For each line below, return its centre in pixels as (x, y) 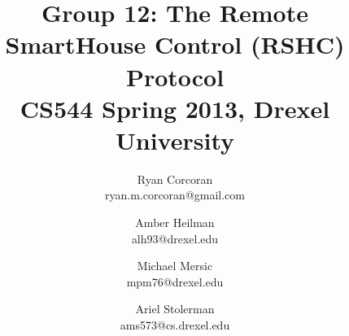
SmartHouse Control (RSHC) (175, 44)
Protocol (175, 76)
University (175, 140)
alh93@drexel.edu (175, 238)
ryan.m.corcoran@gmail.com (175, 195)
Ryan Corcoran (175, 179)
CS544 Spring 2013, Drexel (175, 108)
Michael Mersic (175, 266)
